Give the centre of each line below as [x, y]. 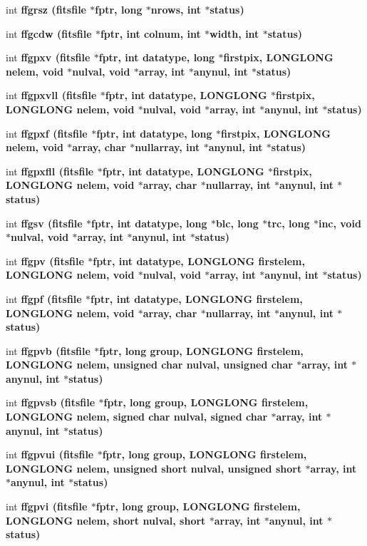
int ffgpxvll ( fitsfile [51, 95]
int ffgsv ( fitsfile [44, 223]
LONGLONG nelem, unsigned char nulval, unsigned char [149, 365]
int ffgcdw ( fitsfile [49, 33]
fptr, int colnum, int [150, 33]
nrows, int [176, 9]
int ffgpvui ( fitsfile [50, 454]
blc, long [237, 223]
